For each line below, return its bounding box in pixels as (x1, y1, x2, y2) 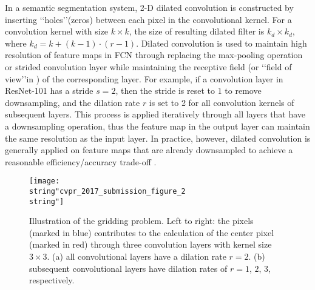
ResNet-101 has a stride (5, 84, 93, 97)
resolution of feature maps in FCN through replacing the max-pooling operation (5, 48, 303, 61)
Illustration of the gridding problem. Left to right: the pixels (29, 214, 254, 227)
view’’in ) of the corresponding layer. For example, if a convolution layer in (5, 72, 283, 85)
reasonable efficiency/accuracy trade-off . (5, 155, 157, 168)
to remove (225, 84, 262, 97)
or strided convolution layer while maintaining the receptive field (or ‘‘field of (5, 60, 292, 73)
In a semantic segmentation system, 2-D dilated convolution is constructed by (5, 1, 294, 13)
